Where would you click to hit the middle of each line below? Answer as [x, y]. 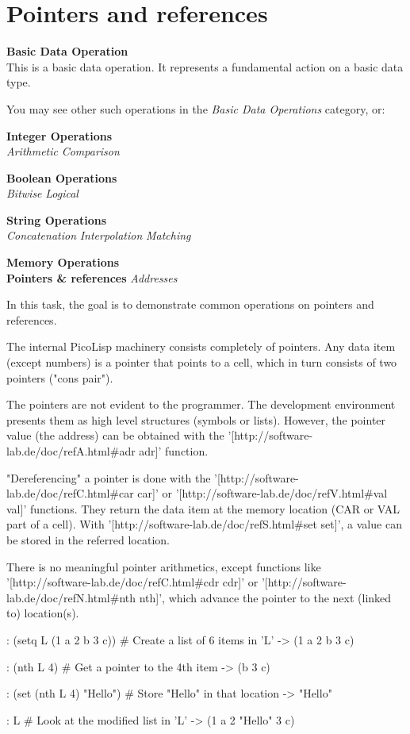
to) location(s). [43, 613]
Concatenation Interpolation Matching [99, 235]
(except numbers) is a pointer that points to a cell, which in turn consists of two [202, 362]
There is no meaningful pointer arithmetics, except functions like [164, 566]
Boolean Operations [62, 177]
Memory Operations [63, 262]
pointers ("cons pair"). [60, 377]
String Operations [57, 219]
